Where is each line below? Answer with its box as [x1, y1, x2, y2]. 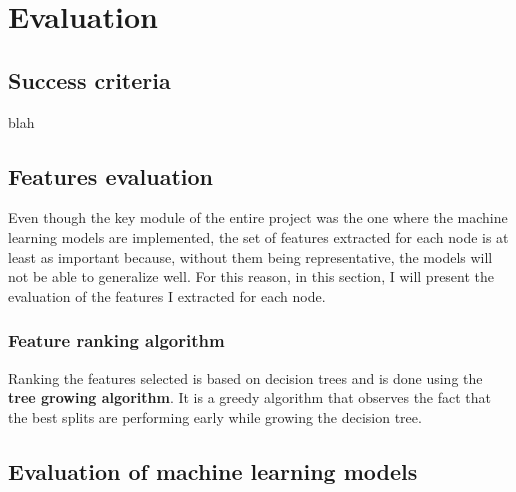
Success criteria [8, 64, 171, 95]
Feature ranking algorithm [8, 328, 225, 353]
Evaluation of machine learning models [8, 455, 418, 486]
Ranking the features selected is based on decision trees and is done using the [8, 367, 483, 388]
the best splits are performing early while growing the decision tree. [8, 406, 422, 427]
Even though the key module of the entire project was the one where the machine [8, 207, 508, 228]
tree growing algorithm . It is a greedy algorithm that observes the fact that [8, 387, 492, 408]
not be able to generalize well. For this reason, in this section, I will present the [8, 266, 495, 287]
